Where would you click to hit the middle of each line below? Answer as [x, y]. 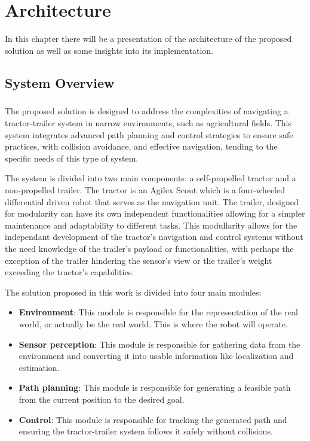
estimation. [39, 367]
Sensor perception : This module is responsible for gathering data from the [159, 344]
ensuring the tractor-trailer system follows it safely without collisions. [146, 431]
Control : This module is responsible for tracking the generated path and [153, 419]
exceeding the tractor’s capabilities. [70, 272]
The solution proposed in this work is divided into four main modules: [133, 292]
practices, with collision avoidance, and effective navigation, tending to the [141, 146]
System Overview [60, 82]
